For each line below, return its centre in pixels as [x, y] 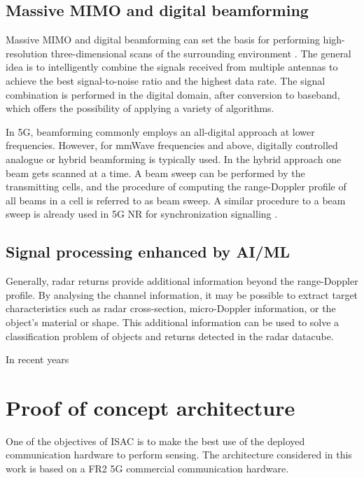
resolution [27, 53]
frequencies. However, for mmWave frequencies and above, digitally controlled [172, 145]
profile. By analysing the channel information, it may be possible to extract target [182, 294]
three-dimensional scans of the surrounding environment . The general [201, 53]
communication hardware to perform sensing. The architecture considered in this [179, 455]
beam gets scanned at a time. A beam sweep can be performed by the [155, 173]
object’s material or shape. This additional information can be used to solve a [173, 322]
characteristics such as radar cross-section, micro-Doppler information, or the [171, 308]
